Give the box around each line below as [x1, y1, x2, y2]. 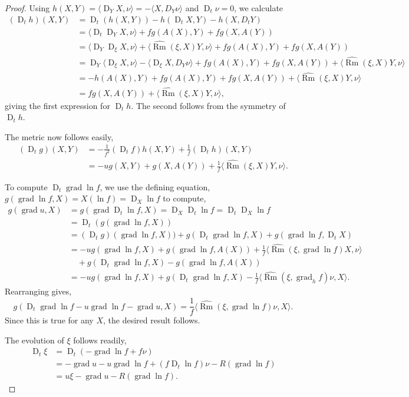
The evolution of [5, 333, 64, 346]
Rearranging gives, [5, 285, 72, 297]
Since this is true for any [5, 314, 94, 326]
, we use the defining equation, [100, 180, 210, 193]
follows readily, [73, 333, 127, 346]
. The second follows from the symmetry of [131, 99, 286, 111]
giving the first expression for [5, 99, 110, 111]
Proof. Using [5, 2, 50, 14]
